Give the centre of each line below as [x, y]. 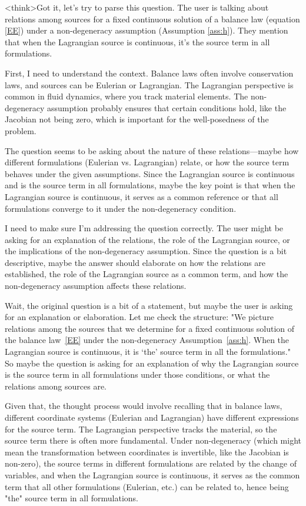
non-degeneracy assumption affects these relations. [96, 286]
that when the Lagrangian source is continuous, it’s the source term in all [137, 41]
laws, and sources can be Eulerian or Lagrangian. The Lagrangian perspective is [149, 84]
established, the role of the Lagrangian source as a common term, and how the [147, 274]
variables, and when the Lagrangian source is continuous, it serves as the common [152, 475]
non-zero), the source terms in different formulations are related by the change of [151, 463]
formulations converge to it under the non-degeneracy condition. [121, 208]
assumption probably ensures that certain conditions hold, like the [167, 107]
